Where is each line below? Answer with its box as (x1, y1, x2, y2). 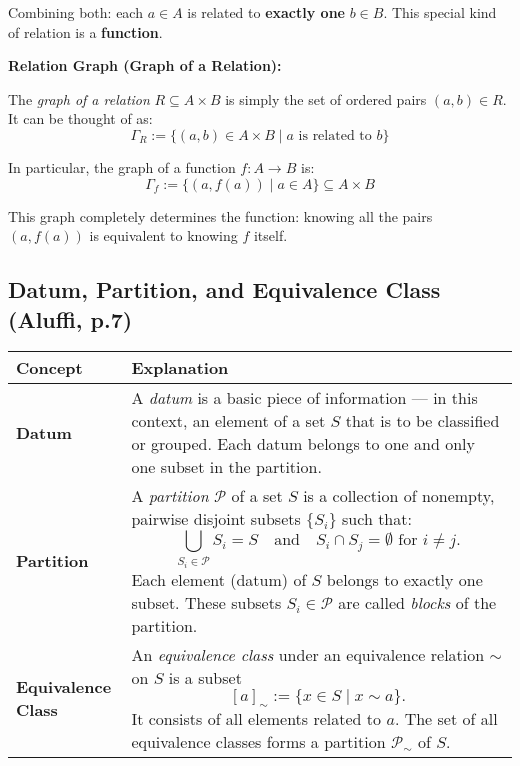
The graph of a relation (8, 88, 150, 109)
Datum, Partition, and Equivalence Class (8, 274, 441, 305)
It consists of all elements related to (131, 706, 382, 730)
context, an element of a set (131, 409, 326, 433)
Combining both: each (8, 2, 143, 22)
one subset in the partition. (131, 455, 322, 479)
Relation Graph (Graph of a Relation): (8, 55, 282, 76)
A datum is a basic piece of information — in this (131, 386, 478, 410)
